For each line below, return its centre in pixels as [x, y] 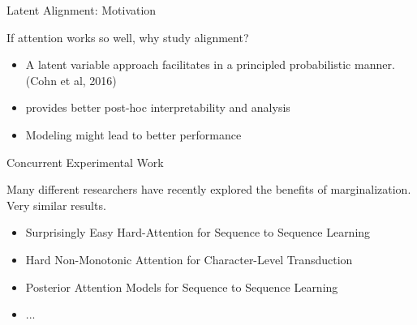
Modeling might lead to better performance [133, 134]
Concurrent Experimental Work [85, 162]
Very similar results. [56, 205]
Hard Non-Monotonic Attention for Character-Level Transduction [189, 259]
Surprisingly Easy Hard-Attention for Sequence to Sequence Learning [198, 232]
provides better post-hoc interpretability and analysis [158, 107]
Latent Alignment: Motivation [82, 10]
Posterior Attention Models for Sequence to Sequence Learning [182, 287]
